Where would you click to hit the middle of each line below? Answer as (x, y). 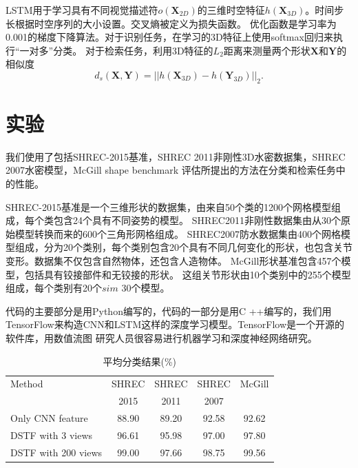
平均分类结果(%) (140, 361)
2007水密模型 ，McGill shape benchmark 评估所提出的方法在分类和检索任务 (171, 170)
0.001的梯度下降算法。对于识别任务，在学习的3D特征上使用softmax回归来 (169, 37)
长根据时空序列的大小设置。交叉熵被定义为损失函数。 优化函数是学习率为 (171, 23)
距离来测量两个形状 (267, 50)
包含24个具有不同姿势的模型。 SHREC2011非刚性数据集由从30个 (197, 220)
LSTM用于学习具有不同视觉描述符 (82, 10)
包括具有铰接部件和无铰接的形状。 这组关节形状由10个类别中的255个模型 (188, 274)
